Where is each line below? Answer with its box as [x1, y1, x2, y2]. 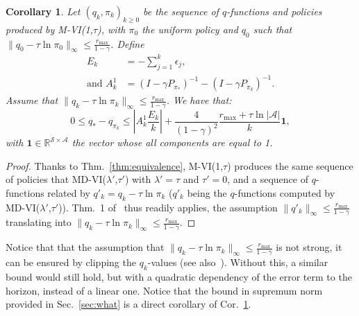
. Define [110, 36, 144, 51]
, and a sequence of [227, 172, 308, 186]
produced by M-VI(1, [6, 21, 93, 36]
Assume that [6, 93, 58, 107]
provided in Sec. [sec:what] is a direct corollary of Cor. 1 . [6, 297, 251, 311]
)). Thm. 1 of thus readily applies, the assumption [58, 200, 278, 214]
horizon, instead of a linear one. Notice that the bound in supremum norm [6, 283, 323, 297]
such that [253, 21, 292, 36]
